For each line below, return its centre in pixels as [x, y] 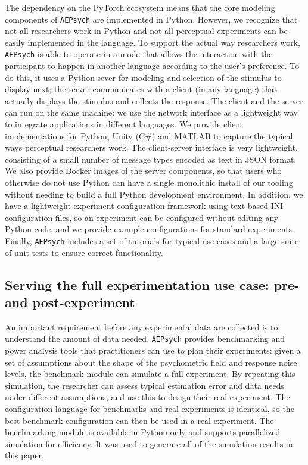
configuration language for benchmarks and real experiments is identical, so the [150, 409]
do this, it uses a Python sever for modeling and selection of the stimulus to [143, 77]
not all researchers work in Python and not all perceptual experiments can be [146, 31]
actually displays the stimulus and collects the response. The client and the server [154, 100]
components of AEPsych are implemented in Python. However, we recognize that [151, 19]
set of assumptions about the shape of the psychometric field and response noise [151, 362]
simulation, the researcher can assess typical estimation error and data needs [145, 385]
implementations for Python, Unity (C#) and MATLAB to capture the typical [149, 135]
